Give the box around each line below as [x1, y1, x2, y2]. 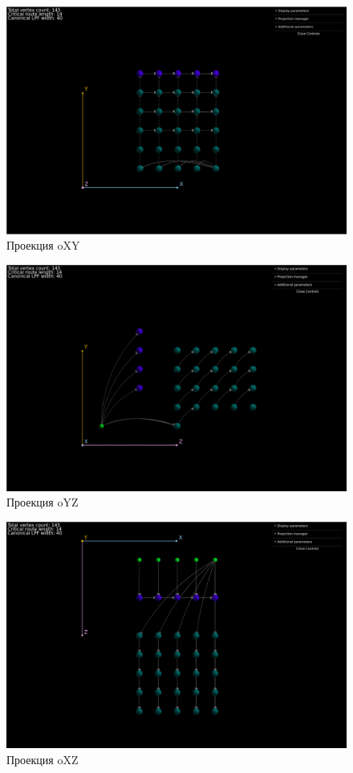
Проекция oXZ [6, 751, 79, 767]
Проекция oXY [6, 237, 80, 254]
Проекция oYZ [6, 494, 79, 511]
